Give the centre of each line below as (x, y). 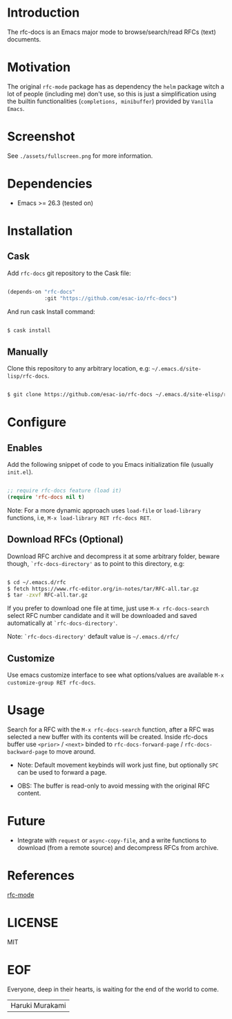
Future (27, 821)
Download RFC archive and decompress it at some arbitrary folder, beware (113, 556)
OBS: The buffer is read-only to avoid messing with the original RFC (113, 786)
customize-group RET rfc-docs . (51, 682)
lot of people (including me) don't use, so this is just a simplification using (112, 94)
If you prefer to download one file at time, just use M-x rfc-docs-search (108, 608)
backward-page (28, 752)
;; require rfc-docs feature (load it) (65, 491)
